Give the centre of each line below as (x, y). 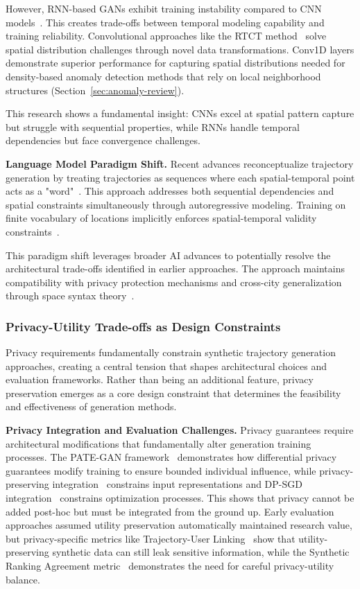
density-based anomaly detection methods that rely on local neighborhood (163, 76)
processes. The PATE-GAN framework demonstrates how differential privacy (171, 457)
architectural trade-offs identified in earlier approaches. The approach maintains (175, 269)
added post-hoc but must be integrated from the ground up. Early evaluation (170, 511)
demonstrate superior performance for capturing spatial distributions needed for (175, 63)
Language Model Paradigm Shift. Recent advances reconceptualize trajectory (180, 163)
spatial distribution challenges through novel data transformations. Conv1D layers (180, 49)
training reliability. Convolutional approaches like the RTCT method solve (166, 36)
